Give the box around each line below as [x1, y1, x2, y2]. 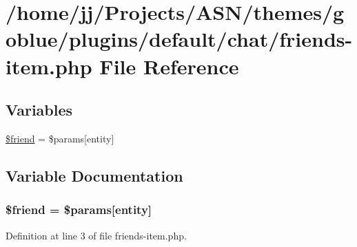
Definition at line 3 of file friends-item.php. [6, 228, 187, 242]
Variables [6, 99, 73, 120]
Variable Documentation [6, 164, 183, 186]
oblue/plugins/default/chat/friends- [6, 25, 353, 53]
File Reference [99, 52, 239, 80]
